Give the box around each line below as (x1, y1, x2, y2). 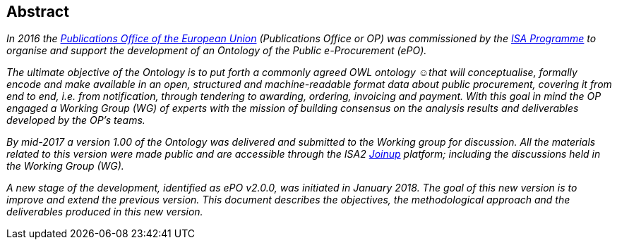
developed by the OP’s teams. (6, 114, 145, 127)
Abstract (6, 3, 69, 20)
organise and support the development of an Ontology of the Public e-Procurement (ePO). (6, 44, 427, 57)
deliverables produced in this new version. (6, 206, 203, 218)
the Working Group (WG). (6, 160, 124, 172)
